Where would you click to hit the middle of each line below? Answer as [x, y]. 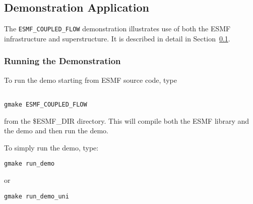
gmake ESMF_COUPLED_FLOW [46, 104]
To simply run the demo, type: [51, 147]
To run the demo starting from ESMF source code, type [90, 80]
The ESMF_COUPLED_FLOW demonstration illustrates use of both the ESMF [117, 29]
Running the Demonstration [62, 61]
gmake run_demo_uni [37, 196]
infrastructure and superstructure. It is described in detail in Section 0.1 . [117, 38]
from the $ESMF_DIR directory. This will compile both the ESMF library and [127, 120]
